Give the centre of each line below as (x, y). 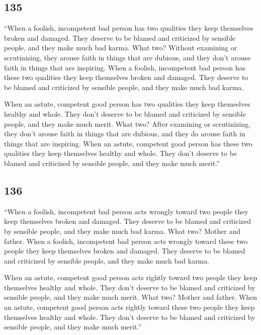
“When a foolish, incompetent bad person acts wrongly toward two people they (126, 211)
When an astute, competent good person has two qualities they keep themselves (127, 104)
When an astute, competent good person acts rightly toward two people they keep (131, 277)
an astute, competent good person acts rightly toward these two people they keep (129, 307)
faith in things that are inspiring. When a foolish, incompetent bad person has (125, 67)
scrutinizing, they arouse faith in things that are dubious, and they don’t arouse (127, 57)
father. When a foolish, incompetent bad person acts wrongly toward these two (126, 241)
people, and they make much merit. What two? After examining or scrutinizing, (127, 123)
